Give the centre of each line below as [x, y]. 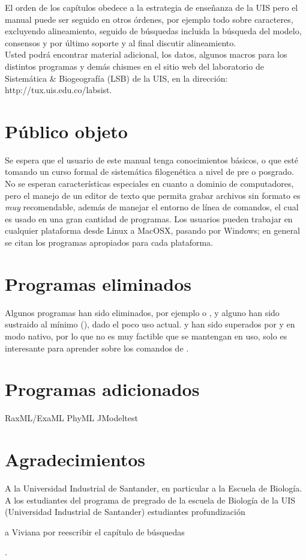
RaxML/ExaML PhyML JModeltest [71, 418]
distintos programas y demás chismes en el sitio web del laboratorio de [134, 66]
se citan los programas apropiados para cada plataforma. [109, 242]
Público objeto [66, 131]
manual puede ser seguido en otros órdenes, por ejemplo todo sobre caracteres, [149, 19]
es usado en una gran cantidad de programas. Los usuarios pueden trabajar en [149, 218]
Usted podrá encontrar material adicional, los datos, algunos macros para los [146, 54]
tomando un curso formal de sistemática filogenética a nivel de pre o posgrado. [149, 172]
